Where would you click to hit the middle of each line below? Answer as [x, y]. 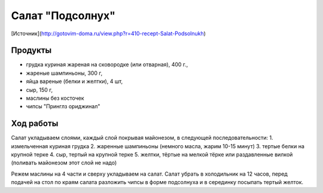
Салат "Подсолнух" [63, 16]
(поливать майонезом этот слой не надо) [64, 163]
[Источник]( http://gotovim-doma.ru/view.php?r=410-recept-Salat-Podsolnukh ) [109, 33]
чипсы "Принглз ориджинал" [63, 106]
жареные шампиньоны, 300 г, [64, 73]
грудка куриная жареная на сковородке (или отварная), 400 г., [107, 65]
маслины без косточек [55, 98]
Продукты [31, 50]
